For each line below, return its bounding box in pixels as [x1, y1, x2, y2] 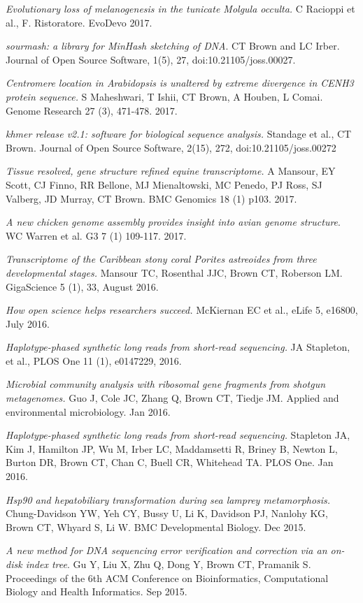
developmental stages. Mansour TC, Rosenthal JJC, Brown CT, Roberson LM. [6, 265, 343, 279]
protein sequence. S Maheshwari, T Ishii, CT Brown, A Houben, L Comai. [6, 89, 323, 103]
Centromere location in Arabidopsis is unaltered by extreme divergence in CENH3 [6, 75, 354, 90]
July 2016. [6, 316, 50, 330]
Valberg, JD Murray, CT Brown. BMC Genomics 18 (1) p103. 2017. [6, 191, 297, 205]
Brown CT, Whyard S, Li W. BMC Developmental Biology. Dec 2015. [6, 519, 306, 534]
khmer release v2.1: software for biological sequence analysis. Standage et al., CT [6, 126, 352, 141]
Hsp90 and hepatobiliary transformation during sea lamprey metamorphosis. [6, 492, 331, 507]
